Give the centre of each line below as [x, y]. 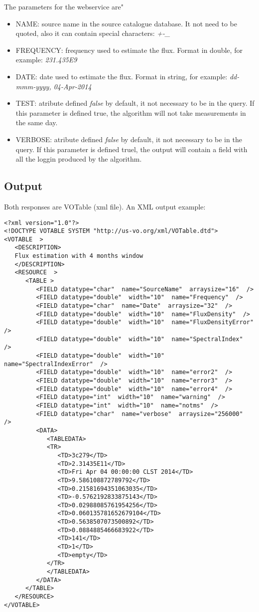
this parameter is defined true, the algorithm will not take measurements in [131, 112]
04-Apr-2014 [72, 86]
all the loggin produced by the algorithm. [79, 159]
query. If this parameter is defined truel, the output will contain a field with [131, 149]
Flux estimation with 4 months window [79, 256]
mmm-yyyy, [33, 86]
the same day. [37, 122]
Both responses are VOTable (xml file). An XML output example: [105, 206]
